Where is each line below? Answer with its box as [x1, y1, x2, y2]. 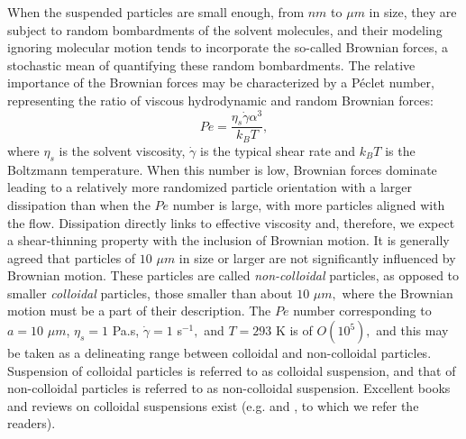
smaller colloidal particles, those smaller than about [7, 283, 293, 302]
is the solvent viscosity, [59, 141, 186, 160]
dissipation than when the [7, 195, 151, 214]
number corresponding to [293, 301, 432, 320]
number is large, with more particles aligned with [172, 195, 445, 214]
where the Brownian [342, 283, 453, 302]
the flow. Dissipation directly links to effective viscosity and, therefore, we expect [7, 213, 455, 232]
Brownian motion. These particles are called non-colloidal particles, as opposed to [7, 266, 460, 285]
